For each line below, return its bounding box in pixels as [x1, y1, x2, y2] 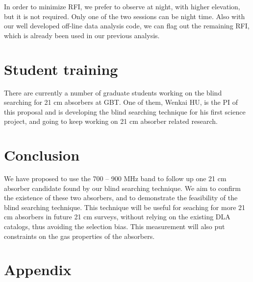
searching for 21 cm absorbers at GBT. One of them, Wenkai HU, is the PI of [4, 97, 238, 107]
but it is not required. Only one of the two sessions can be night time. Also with [4, 11, 245, 21]
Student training [4, 59, 118, 79]
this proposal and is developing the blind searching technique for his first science [4, 106, 246, 117]
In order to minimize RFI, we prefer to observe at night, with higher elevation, [4, 1, 240, 11]
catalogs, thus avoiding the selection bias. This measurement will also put [4, 221, 225, 231]
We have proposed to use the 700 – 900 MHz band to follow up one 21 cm [4, 173, 227, 183]
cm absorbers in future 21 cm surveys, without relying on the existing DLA [4, 211, 230, 222]
